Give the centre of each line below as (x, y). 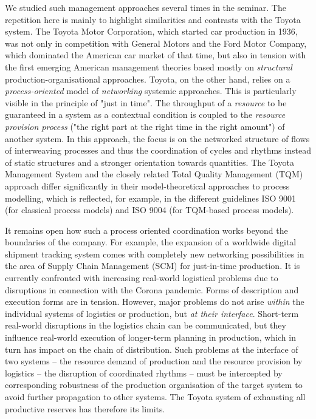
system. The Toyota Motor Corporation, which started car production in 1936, (151, 31)
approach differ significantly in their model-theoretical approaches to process (147, 186)
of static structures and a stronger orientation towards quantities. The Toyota (149, 162)
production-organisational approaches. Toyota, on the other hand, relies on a (148, 79)
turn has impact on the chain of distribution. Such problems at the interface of (152, 349)
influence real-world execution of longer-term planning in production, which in (150, 337)
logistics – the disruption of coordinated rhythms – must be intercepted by (144, 373)
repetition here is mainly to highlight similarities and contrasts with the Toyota (153, 19)
